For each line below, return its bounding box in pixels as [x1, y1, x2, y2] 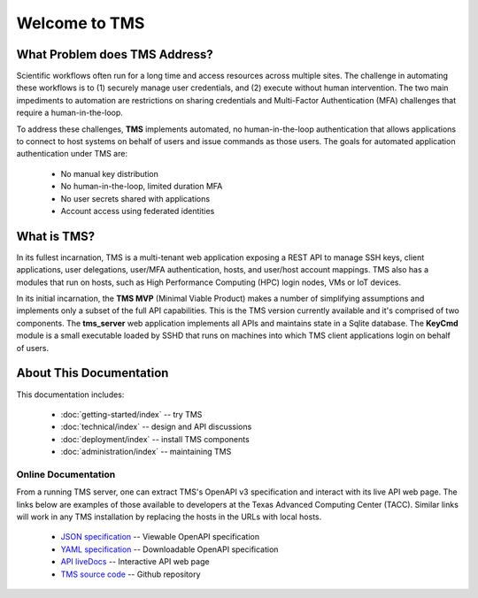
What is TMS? [16, 228, 96, 243]
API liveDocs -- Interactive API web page [60, 556, 210, 567]
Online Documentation [16, 468, 116, 480]
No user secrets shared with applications [60, 193, 211, 203]
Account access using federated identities [60, 205, 215, 216]
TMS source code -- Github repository [60, 569, 201, 579]
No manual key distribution [60, 168, 159, 179]
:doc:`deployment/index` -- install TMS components [60, 433, 250, 444]
